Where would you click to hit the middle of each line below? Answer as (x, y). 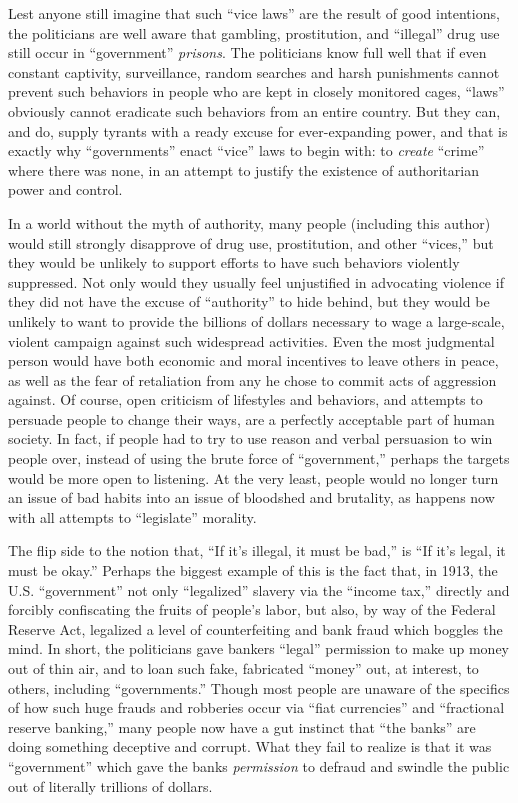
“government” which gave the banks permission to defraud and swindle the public (259, 765)
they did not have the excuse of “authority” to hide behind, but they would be (249, 301)
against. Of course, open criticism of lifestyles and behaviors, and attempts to (245, 399)
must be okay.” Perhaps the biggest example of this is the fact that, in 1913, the (253, 570)
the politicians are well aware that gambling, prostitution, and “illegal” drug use (254, 32)
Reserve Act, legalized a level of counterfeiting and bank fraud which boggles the (255, 628)
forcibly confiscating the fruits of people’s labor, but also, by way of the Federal (252, 609)
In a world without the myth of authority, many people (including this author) (249, 222)
